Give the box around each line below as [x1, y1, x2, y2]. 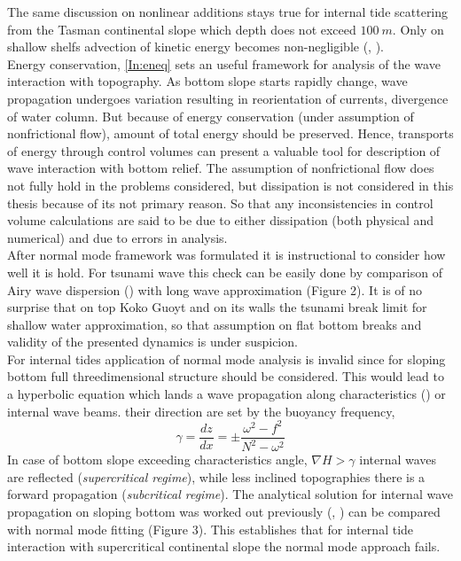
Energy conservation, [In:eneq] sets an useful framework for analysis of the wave [7, 54, 441, 73]
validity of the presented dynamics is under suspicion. [7, 332, 298, 351]
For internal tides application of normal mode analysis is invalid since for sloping [7, 349, 446, 368]
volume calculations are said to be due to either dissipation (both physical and [7, 211, 434, 230]
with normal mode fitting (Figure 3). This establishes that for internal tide [7, 519, 414, 538]
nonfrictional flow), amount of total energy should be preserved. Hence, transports [7, 124, 454, 143]
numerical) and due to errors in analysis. [7, 228, 228, 246]
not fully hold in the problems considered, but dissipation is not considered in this [7, 175, 454, 194]
